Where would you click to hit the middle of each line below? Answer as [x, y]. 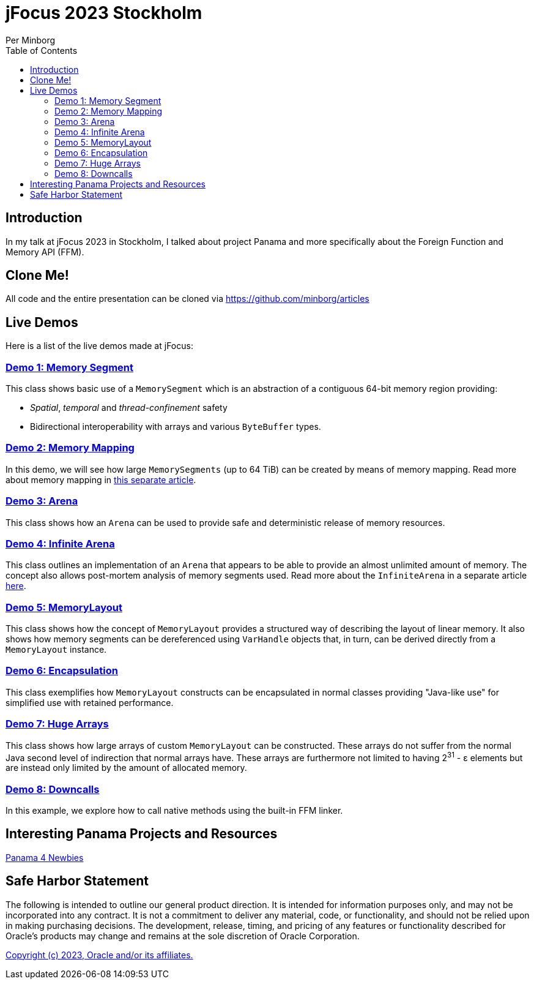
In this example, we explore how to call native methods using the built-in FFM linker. [174, 810]
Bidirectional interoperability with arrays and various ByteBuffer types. [176, 427]
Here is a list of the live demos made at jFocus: [99, 346]
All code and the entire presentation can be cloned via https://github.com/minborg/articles [187, 299]
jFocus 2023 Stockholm [104, 13]
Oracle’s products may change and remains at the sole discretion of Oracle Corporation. [183, 936]
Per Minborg [31, 40]
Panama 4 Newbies [45, 857]
